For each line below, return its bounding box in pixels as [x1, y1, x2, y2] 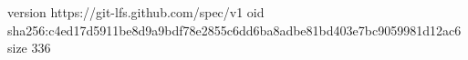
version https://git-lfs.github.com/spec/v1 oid [7, 3, 265, 21]
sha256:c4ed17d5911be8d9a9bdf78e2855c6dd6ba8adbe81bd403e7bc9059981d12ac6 [7, 20, 462, 39]
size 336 [7, 38, 51, 57]
